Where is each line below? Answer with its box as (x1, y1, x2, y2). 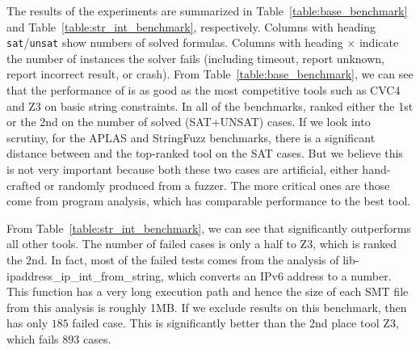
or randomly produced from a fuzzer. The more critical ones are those (44, 176, 390, 193)
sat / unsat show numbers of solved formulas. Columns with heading (6, 34, 343, 51)
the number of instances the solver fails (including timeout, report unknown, (6, 49, 384, 66)
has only (6, 314, 48, 331)
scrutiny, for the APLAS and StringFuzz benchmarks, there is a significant (6, 129, 376, 145)
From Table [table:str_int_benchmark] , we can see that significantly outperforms (6, 219, 411, 236)
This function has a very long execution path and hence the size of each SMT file (6, 283, 409, 300)
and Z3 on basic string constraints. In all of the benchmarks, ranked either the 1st (6, 97, 414, 114)
